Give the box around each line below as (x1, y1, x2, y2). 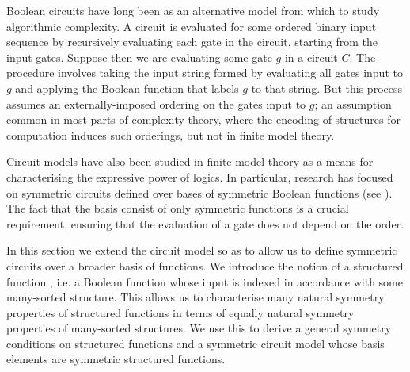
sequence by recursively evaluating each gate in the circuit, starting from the (6, 33, 378, 50)
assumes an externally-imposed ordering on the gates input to (6, 95, 306, 112)
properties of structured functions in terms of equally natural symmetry (6, 304, 355, 320)
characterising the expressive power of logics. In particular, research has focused (6, 168, 393, 185)
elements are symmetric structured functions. (6, 351, 226, 367)
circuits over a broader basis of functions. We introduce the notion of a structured (6, 257, 404, 274)
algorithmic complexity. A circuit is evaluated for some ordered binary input (6, 17, 377, 34)
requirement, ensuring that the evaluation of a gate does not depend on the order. (6, 215, 404, 232)
